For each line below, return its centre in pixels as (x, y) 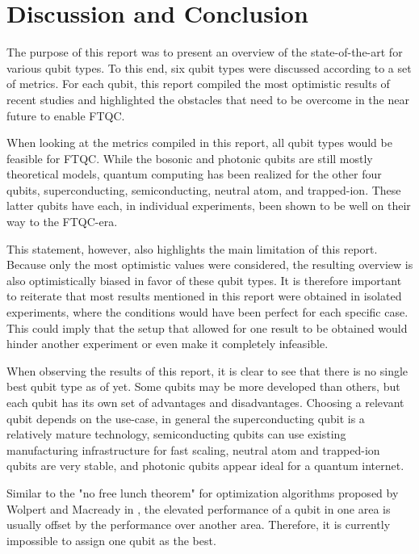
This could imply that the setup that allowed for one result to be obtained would (207, 327)
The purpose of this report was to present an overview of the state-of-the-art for (205, 52)
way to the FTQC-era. (62, 222)
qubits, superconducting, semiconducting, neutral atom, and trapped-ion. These (204, 189)
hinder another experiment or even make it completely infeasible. (168, 344)
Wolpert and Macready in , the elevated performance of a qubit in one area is (199, 508)
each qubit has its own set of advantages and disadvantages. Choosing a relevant (205, 402)
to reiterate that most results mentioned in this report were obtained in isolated (204, 296)
